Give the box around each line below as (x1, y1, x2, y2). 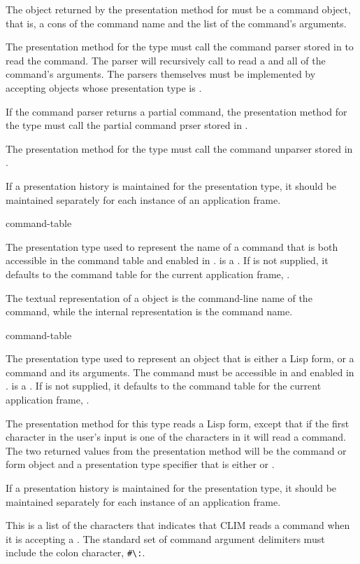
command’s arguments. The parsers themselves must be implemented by (6, 67, 316, 81)
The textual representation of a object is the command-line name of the (6, 290, 312, 305)
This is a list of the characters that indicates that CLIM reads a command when (6, 518, 350, 532)
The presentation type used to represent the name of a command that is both (6, 239, 338, 254)
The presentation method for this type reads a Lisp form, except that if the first (6, 415, 350, 430)
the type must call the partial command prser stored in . (6, 118, 248, 132)
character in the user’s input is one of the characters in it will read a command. (6, 429, 347, 444)
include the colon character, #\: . (6, 545, 145, 560)
